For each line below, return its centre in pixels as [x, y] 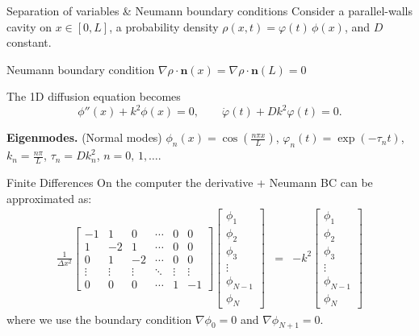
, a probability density [164, 26]
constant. [29, 42]
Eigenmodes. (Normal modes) [84, 137]
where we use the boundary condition [99, 319]
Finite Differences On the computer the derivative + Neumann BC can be [190, 183]
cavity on [29, 26]
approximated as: [49, 198]
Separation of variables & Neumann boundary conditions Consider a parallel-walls [210, 10]
